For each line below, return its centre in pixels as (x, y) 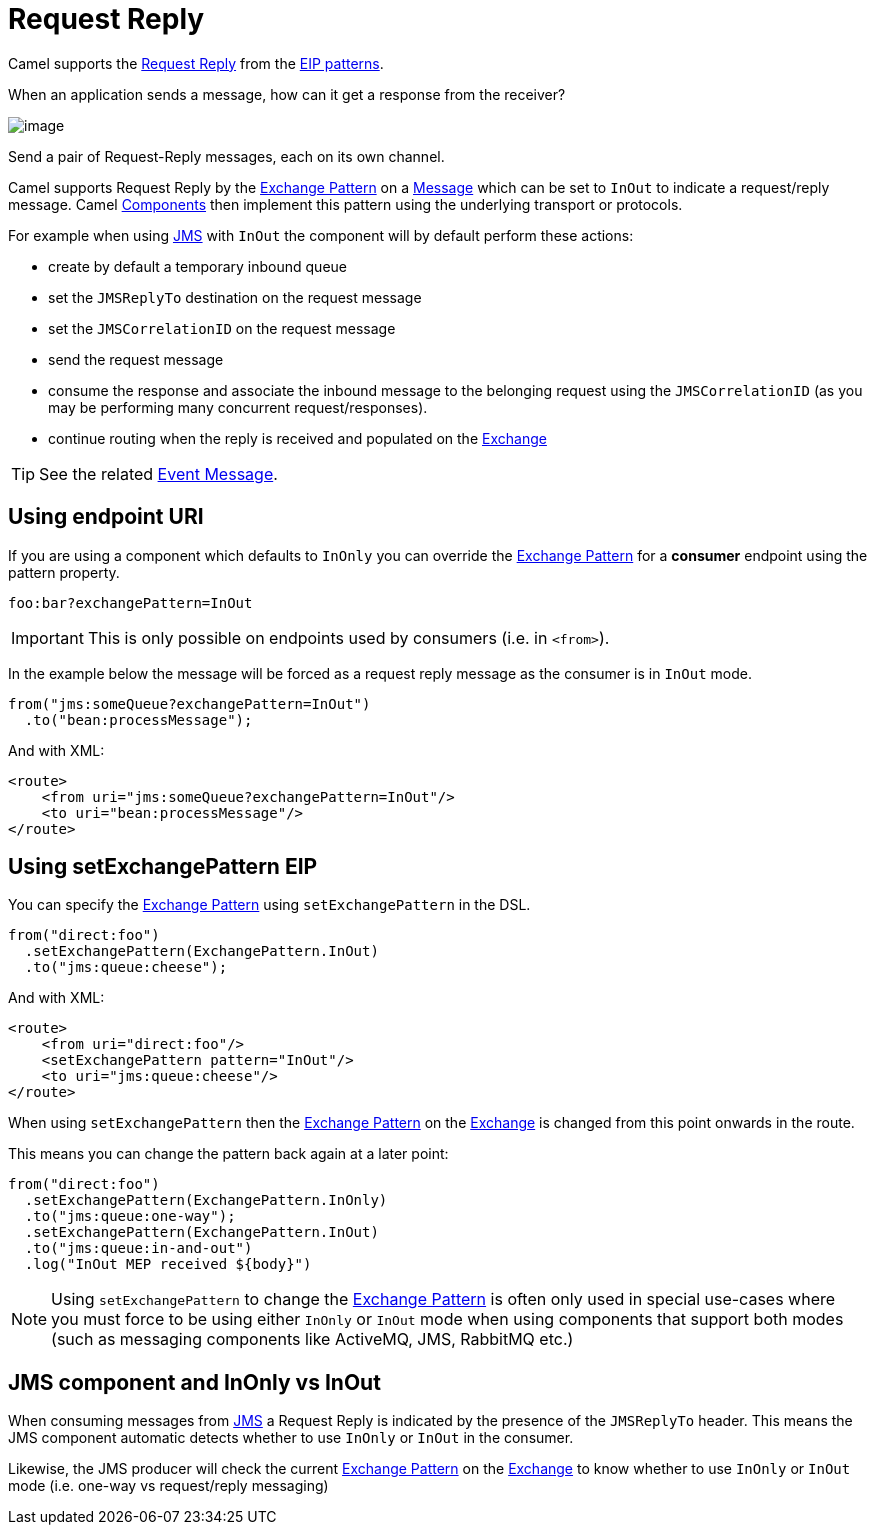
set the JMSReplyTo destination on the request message (235, 297)
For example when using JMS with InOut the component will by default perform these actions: (321, 235)
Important (47, 637)
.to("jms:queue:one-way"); (130, 1216)
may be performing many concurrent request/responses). (238, 407)
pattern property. (64, 572)
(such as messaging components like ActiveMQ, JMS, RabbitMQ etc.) (312, 1339)
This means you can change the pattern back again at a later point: (228, 1154)
